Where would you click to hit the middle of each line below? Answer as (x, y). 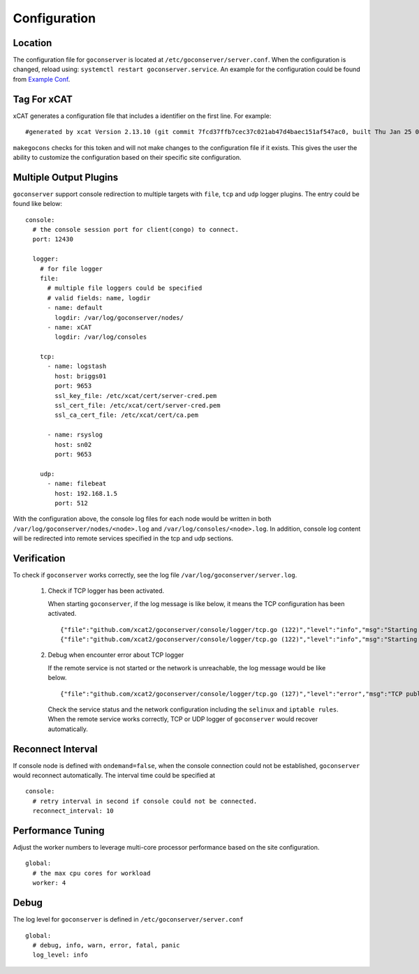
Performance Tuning (59, 831)
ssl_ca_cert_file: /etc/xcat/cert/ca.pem (127, 415)
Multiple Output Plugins (66, 177)
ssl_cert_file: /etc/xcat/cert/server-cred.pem (138, 406)
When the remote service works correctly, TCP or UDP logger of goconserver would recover (183, 719)
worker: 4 (49, 883)
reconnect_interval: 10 (73, 811)
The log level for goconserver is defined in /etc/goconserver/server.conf (128, 920)
